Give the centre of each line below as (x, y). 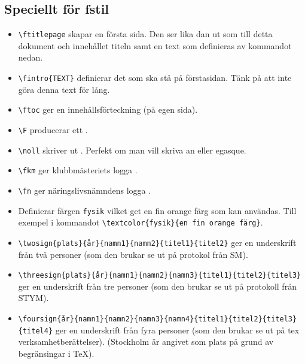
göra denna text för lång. (64, 89)
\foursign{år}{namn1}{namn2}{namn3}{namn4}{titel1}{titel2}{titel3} (158, 319)
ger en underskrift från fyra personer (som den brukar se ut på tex (177, 330)
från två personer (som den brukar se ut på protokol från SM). (133, 254)
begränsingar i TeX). (56, 353)
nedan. (30, 57)
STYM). (33, 298)
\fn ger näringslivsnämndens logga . (85, 190)
